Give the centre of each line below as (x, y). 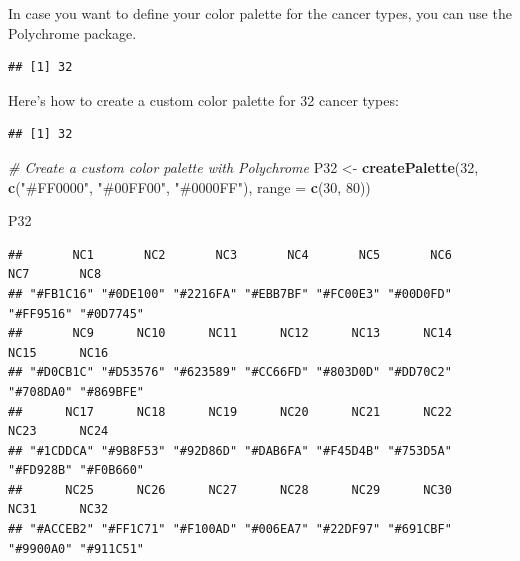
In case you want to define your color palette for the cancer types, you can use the (260, 13)
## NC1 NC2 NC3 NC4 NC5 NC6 (230, 254)
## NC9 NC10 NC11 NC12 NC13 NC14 (230, 333)
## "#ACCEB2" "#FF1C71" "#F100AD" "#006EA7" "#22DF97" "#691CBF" (230, 529)
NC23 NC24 (58, 431)
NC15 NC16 (58, 352)
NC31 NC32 (58, 509)
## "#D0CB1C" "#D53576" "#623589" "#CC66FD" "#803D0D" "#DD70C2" (230, 372)
